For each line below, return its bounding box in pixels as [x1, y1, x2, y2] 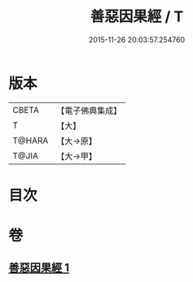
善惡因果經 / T [90, 7, 184, 26]
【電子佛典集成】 [56, 105, 122, 116]
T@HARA [12, 135, 49, 146]
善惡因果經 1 [8, 261, 70, 275]
